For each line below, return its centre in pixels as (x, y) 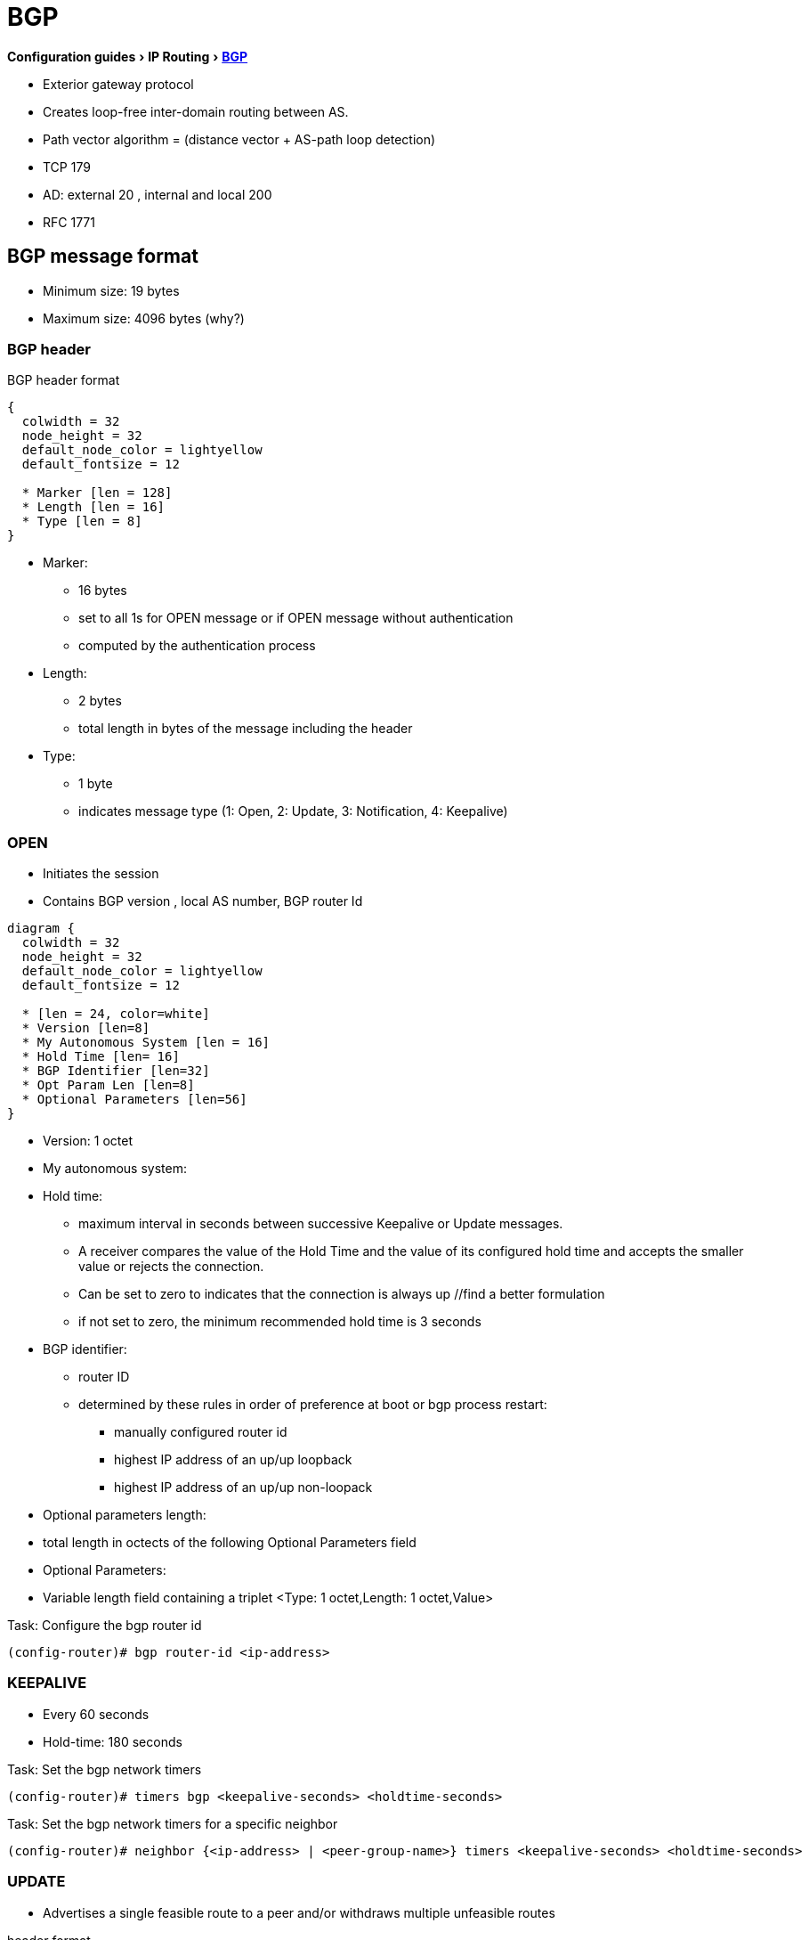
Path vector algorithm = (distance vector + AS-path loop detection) (239, 139)
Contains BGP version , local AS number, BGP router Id (203, 901)
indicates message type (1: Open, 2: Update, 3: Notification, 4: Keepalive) (293, 811)
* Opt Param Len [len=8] (108, 1085)
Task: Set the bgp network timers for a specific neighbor (173, 1823)
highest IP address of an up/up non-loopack (243, 1488)
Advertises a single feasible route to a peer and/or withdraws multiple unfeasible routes (299, 1912)
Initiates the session (101, 874)
